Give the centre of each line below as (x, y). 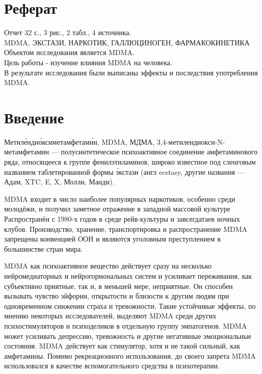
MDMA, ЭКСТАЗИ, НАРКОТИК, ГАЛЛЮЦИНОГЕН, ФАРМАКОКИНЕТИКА (127, 42)
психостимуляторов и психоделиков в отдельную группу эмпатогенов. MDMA (126, 325)
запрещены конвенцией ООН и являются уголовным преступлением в (112, 239)
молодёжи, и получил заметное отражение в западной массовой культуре (117, 209)
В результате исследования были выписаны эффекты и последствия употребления (131, 72)
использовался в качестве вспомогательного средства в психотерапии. (112, 366)
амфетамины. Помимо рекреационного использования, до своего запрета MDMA (130, 355)
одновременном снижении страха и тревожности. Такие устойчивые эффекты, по (130, 305)
